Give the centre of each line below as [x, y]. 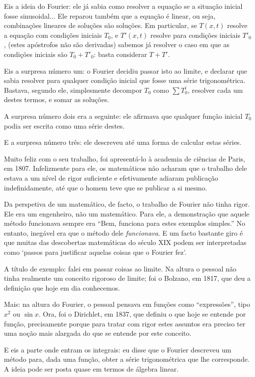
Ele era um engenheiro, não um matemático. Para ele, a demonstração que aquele [127, 213]
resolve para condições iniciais [195, 35]
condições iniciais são [36, 54]
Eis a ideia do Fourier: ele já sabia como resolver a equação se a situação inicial [123, 6]
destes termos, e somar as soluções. [57, 99]
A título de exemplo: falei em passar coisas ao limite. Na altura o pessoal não [120, 268]
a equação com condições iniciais [53, 35]
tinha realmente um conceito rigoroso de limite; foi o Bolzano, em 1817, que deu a [127, 278]
